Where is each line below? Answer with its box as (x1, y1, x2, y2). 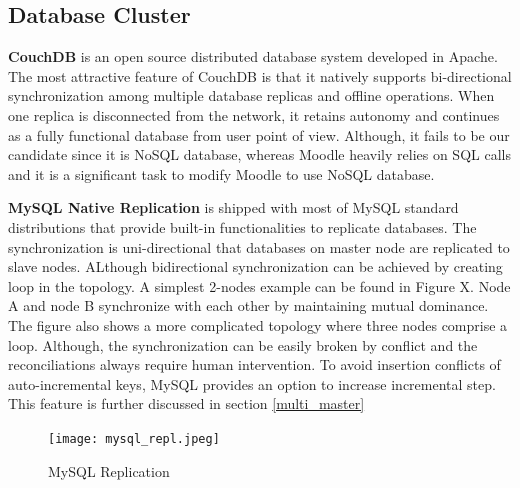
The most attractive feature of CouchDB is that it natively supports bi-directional (8, 65, 512, 86)
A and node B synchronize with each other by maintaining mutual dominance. (8, 295, 489, 316)
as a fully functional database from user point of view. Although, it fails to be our (8, 124, 510, 145)
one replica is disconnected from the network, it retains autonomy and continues (8, 104, 500, 125)
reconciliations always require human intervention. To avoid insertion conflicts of (8, 354, 501, 375)
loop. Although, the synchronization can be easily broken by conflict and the (8, 334, 478, 355)
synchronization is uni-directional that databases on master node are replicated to (8, 236, 510, 257)
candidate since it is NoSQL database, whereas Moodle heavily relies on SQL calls (8, 144, 511, 165)
